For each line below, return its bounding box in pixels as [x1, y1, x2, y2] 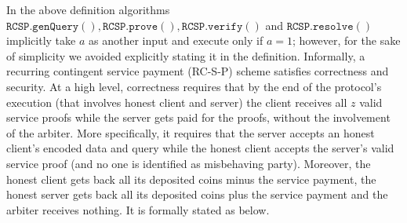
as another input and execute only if [89, 32, 263, 49]
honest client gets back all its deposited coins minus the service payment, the [6, 170, 376, 187]
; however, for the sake [292, 32, 401, 49]
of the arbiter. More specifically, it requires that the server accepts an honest [6, 124, 375, 141]
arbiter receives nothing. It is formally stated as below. [6, 201, 270, 218]
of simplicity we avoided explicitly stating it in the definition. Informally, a [6, 47, 365, 64]
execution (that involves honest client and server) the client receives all [6, 93, 347, 110]
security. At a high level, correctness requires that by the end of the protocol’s [6, 78, 382, 94]
